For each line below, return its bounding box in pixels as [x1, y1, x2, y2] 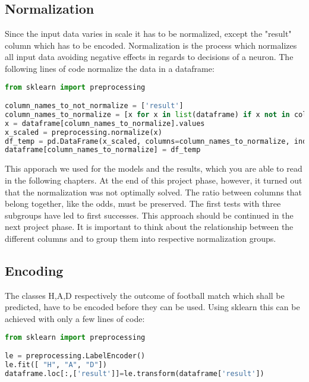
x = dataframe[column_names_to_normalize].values [5, 119, 205, 128]
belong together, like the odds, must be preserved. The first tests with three [5, 197, 281, 210]
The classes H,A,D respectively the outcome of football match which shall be [5, 289, 285, 301]
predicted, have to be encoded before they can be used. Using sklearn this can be [5, 301, 300, 313]
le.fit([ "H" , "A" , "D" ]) [5, 360, 107, 369]
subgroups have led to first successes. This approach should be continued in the [5, 209, 294, 221]
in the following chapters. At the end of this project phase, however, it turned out [5, 173, 302, 186]
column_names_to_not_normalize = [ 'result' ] [5, 102, 184, 111]
